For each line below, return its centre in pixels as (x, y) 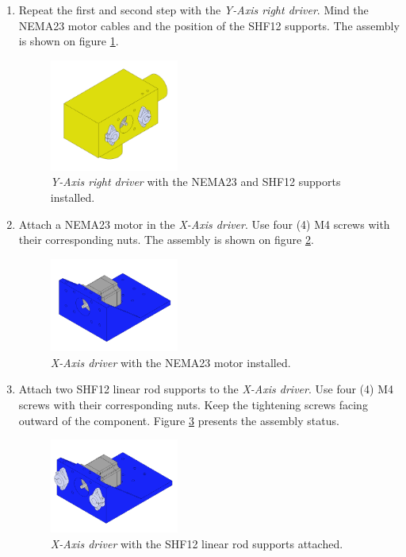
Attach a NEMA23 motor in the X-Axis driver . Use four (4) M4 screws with (204, 224)
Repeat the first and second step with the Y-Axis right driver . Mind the (193, 10)
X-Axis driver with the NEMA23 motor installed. (170, 362)
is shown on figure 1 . (69, 41)
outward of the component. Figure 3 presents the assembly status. (179, 420)
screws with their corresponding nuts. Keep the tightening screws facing (193, 405)
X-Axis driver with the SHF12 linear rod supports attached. (197, 543)
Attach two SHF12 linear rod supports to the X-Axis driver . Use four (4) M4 (206, 389)
